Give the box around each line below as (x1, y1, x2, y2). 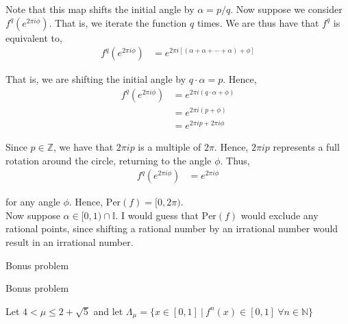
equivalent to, (5, 30, 62, 45)
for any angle (5, 195, 60, 209)
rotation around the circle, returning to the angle (5, 153, 212, 167)
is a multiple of (138, 140, 201, 154)
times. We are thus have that (197, 15, 319, 29)
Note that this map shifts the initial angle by (5, 2, 195, 16)
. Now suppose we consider (230, 2, 343, 16)
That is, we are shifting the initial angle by (5, 72, 186, 86)
